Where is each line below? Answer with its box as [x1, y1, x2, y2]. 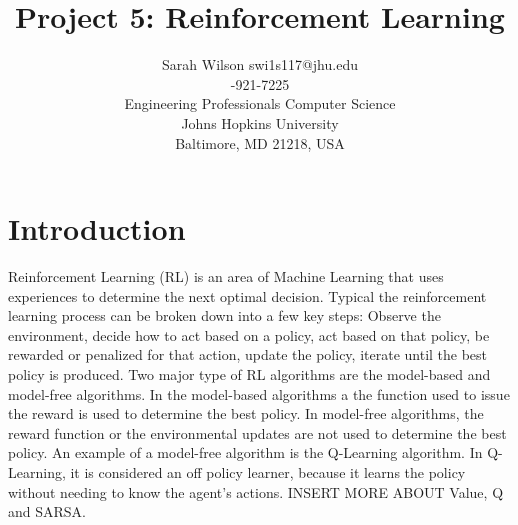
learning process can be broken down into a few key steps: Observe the [8, 305, 441, 326]
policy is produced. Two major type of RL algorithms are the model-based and [8, 364, 491, 384]
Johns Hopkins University [181, 112, 339, 133]
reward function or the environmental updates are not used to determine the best [8, 422, 507, 443]
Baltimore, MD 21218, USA [175, 132, 345, 153]
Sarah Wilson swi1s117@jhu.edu [162, 54, 358, 75]
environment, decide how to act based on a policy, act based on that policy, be [8, 324, 490, 345]
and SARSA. [8, 501, 86, 522]
